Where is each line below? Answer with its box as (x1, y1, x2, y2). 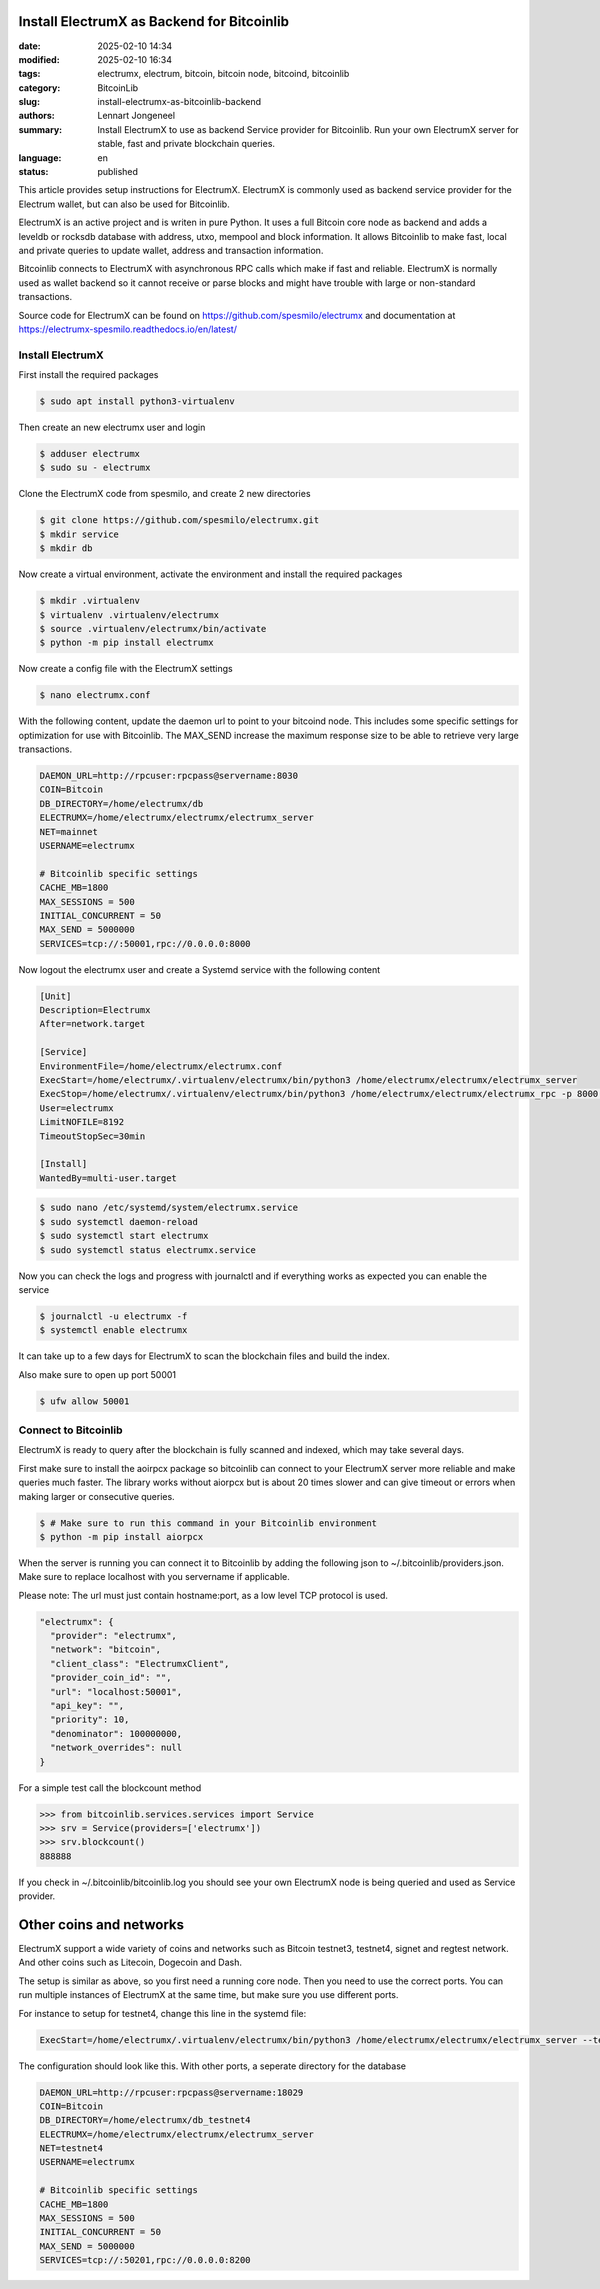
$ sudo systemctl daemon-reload (39, 1216, 199, 1227)
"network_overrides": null (50, 1742, 183, 1754)
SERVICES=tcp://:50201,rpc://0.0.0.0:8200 (39, 2255, 251, 2266)
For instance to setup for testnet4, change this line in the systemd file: (18, 2007, 307, 2019)
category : (18, 81, 61, 94)
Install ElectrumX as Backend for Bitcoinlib (18, 13, 290, 30)
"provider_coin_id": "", (50, 1672, 172, 1684)
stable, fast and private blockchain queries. (97, 138, 275, 150)
